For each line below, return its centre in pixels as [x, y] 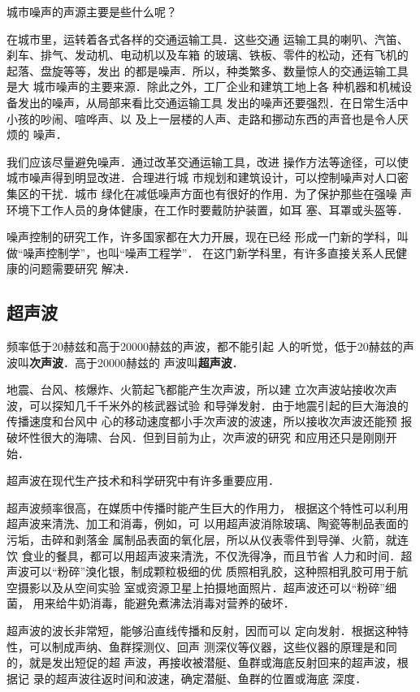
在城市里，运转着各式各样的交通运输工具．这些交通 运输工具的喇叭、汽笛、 [208, 39]
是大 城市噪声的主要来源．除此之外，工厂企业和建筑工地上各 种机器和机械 [204, 86]
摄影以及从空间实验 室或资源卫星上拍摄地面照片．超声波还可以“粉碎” [201, 587]
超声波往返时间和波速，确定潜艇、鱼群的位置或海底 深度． [211, 678]
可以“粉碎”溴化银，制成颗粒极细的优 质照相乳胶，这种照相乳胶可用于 [212, 571]
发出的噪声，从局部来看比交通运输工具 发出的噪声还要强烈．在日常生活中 [213, 102]
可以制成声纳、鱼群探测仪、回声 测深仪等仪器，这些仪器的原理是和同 [213, 646]
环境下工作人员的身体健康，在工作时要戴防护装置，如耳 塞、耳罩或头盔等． [208, 209]
